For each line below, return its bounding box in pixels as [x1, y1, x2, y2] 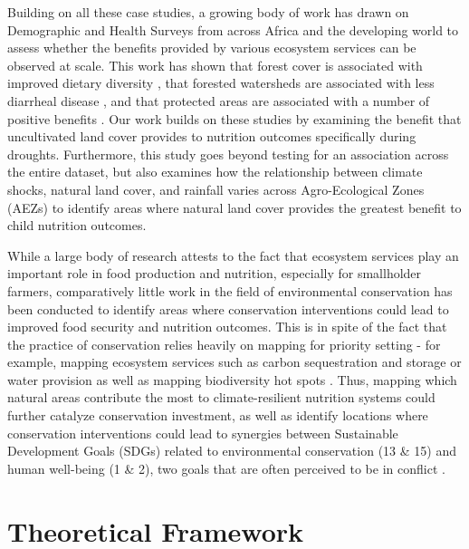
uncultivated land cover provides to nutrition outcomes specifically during [7, 127, 416, 146]
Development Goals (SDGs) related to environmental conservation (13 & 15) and [7, 441, 456, 460]
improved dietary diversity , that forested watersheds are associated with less [7, 73, 435, 92]
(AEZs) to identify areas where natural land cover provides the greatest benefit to [7, 197, 462, 217]
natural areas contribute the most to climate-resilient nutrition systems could [7, 388, 435, 407]
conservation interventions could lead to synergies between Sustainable [7, 423, 398, 442]
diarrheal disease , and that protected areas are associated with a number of [7, 91, 430, 110]
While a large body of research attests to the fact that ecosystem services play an [7, 246, 459, 265]
